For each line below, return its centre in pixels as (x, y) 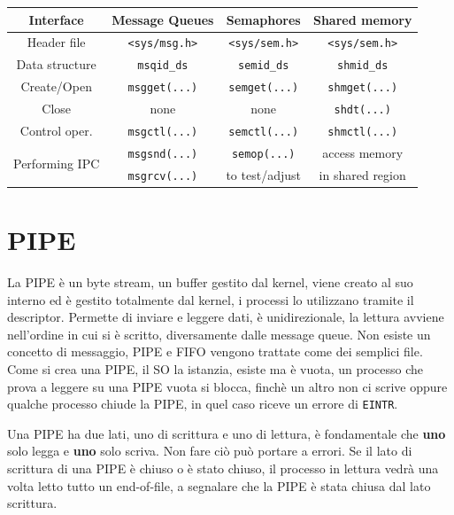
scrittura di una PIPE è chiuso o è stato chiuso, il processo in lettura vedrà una (223, 468)
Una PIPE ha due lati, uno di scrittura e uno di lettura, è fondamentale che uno (227, 433)
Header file (56, 42)
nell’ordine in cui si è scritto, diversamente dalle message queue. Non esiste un (219, 334)
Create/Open (56, 86)
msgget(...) (163, 88)
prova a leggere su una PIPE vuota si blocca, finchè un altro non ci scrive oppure (227, 386)
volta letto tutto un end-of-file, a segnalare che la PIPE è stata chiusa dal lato (219, 485)
